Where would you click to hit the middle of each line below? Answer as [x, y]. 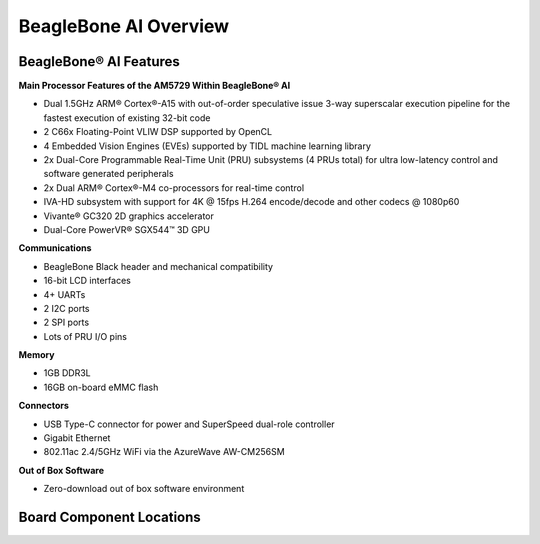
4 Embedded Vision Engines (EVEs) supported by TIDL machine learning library [207, 146]
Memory [36, 355]
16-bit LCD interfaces [87, 281]
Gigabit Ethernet [77, 438]
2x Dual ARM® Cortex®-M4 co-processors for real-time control [174, 187]
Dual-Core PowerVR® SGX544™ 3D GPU [126, 229]
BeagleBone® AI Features [99, 61]
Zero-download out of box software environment [144, 489]
